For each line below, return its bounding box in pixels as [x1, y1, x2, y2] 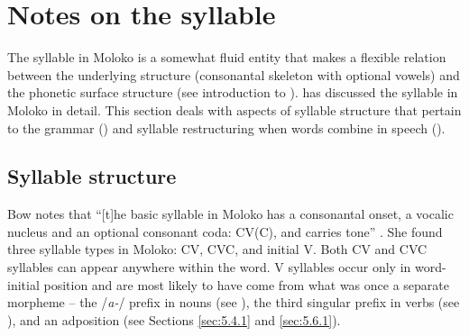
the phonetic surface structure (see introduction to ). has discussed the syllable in [7, 83, 458, 102]
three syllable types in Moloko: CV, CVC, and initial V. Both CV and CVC [7, 240, 428, 259]
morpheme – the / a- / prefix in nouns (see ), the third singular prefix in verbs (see [7, 293, 460, 312]
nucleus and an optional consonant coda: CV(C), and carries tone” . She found [7, 222, 443, 241]
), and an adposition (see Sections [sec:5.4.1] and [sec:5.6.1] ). [7, 310, 341, 329]
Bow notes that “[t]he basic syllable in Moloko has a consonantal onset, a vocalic [7, 204, 454, 223]
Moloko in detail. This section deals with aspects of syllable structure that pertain [7, 100, 462, 119]
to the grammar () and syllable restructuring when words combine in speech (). [7, 118, 446, 137]
